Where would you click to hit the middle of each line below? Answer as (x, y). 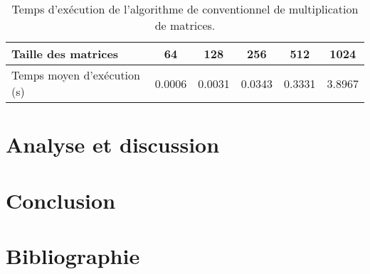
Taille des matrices (65, 54)
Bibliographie (73, 255)
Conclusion (61, 200)
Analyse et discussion (113, 144)
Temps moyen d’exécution (76, 75)
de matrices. (185, 25)
